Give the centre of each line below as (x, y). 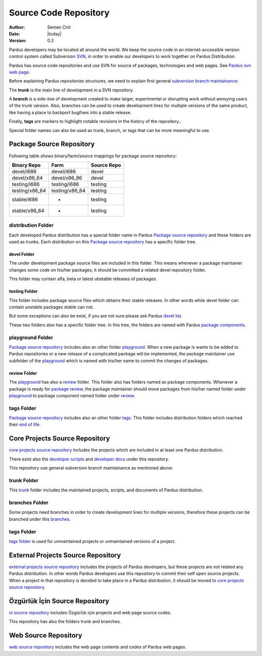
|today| (54, 34)
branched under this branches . (40, 519)
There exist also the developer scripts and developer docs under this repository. (89, 459)
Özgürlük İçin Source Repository (59, 601)
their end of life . (25, 424)
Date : (15, 34)
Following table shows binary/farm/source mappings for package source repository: (93, 156)
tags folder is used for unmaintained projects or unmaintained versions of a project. (92, 541)
